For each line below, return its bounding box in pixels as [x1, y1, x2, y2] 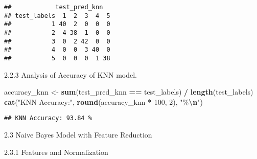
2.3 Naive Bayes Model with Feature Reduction [4, 129, 152, 140]
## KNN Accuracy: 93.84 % [4, 115, 92, 122]
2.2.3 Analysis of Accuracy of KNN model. [4, 69, 137, 80]
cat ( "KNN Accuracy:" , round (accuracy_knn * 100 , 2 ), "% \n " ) [4, 96, 203, 107]
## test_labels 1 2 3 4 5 [4, 12, 110, 19]
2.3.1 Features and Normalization [4, 146, 108, 157]
